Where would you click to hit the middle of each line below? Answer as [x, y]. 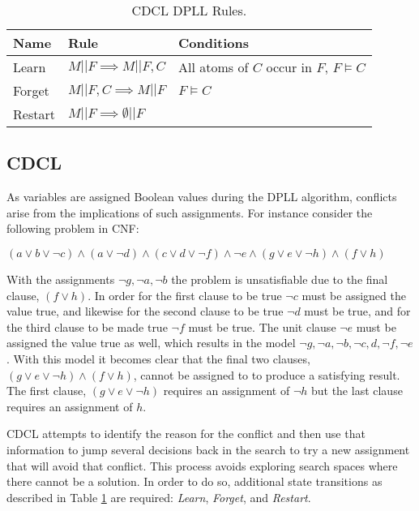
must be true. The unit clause [262, 326]
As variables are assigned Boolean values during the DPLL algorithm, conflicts [202, 197]
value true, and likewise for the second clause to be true [145, 311]
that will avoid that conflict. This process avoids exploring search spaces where [202, 465]
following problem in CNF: [73, 228]
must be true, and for [357, 311]
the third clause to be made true [87, 326]
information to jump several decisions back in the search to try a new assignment [208, 449]
